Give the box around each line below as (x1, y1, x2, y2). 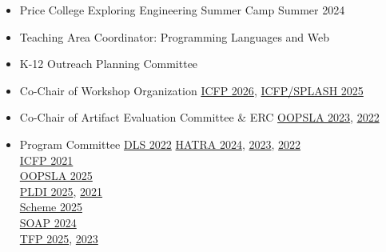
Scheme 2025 (19, 198, 82, 215)
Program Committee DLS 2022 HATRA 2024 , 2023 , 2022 (19, 135, 301, 152)
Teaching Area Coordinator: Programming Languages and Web (19, 28, 330, 45)
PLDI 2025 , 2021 (19, 182, 103, 199)
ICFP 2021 (19, 151, 74, 168)
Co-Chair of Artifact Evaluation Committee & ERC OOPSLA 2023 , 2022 (19, 109, 380, 126)
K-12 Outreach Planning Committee (19, 55, 198, 72)
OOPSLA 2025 (19, 167, 93, 184)
